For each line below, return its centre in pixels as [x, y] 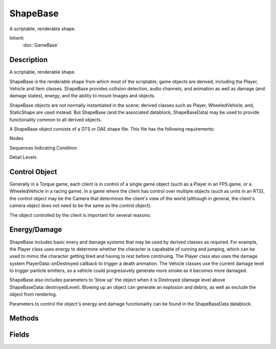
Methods [24, 319]
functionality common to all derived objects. [56, 119]
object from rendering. [33, 294]
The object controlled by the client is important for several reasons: [80, 215]
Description [29, 60]
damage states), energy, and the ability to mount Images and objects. [83, 96]
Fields [19, 335]
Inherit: [17, 38]
